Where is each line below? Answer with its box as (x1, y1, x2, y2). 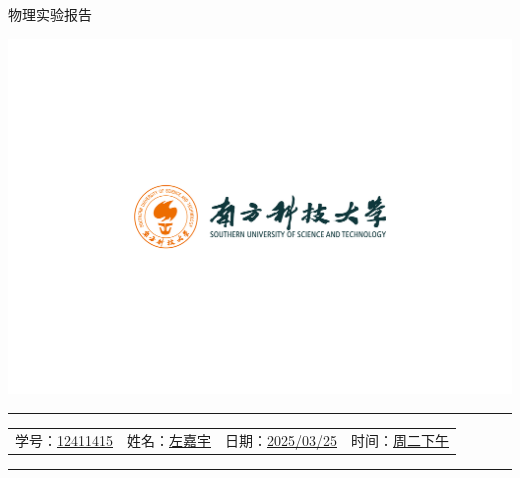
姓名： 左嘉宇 (127, 429, 211, 450)
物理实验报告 (8, 4, 92, 24)
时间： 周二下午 (351, 429, 449, 450)
